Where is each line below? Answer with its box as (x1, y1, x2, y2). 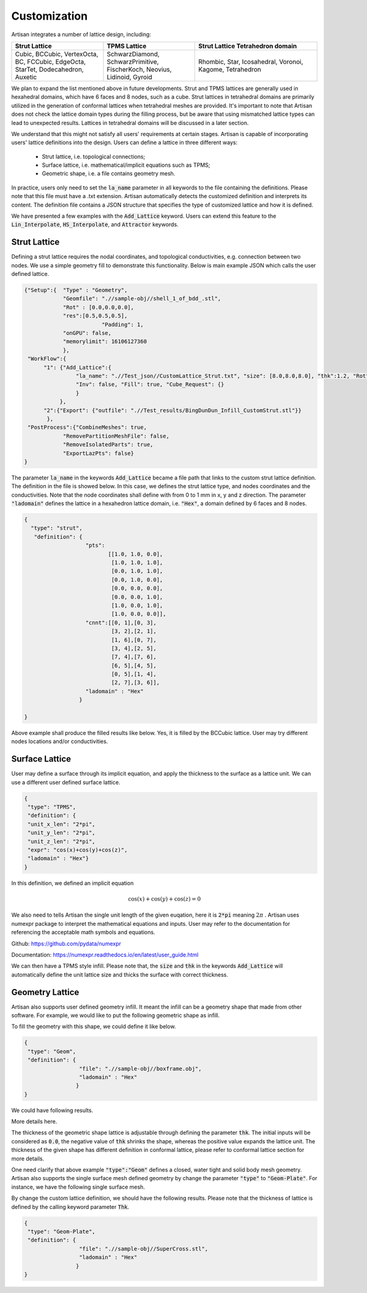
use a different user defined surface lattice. (11, 779, 120, 786)
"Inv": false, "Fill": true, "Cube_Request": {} (75, 381, 224, 388)
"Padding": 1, (101, 321, 144, 328)
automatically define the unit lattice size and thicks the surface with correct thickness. (11, 971, 229, 978)
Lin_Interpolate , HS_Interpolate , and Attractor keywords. (11, 221, 179, 228)
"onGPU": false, (62, 330, 112, 337)
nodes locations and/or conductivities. (11, 738, 108, 745)
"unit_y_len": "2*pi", (28, 830, 96, 836)
